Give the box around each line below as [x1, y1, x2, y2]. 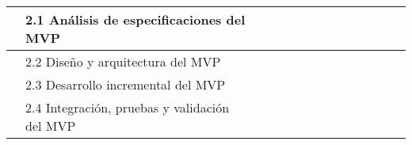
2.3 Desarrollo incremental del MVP [25, 75, 226, 93]
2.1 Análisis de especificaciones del [25, 10, 246, 29]
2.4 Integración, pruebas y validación [25, 98, 230, 116]
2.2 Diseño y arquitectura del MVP [25, 52, 221, 71]
